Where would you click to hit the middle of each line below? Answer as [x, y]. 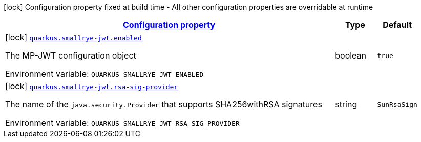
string [346, 104]
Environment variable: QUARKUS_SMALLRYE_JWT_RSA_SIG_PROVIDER [122, 123]
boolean [351, 55]
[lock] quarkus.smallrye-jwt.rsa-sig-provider [92, 86]
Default [397, 25]
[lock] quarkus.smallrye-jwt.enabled [73, 37]
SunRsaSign [397, 104]
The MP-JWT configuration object [71, 55]
